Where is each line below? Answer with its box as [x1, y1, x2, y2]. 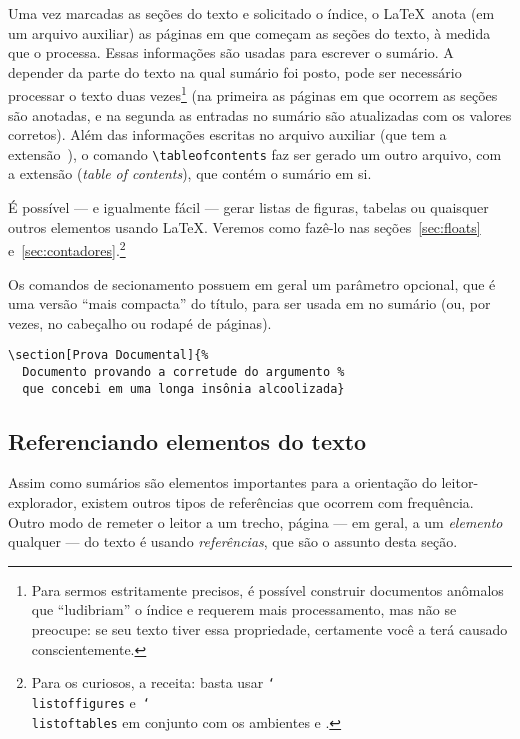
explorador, [8, 492, 77, 513]
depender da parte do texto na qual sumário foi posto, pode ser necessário [8, 61, 462, 82]
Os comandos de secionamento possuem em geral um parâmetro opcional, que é [8, 273, 496, 294]
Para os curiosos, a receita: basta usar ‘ [31, 672, 275, 693]
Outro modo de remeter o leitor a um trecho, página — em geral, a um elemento [8, 511, 503, 532]
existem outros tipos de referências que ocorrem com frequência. [81, 492, 474, 513]
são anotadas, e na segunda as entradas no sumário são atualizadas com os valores [8, 104, 512, 125]
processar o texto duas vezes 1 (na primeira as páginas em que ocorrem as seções [8, 82, 498, 106]
